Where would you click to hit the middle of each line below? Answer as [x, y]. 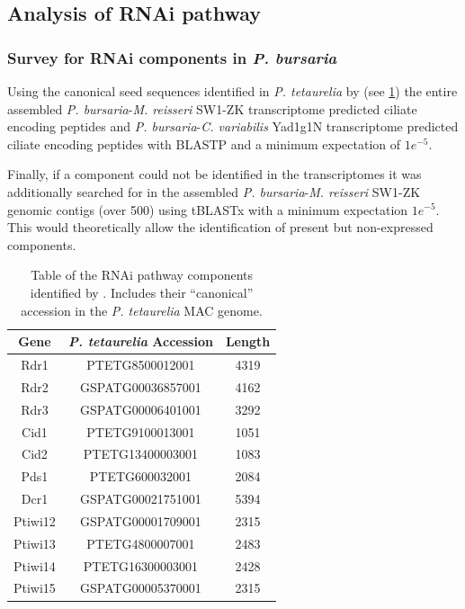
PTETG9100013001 [141, 431]
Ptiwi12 [35, 520]
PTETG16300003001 [141, 565]
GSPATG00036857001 [141, 386]
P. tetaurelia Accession [140, 341]
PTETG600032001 [141, 476]
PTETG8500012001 [141, 364]
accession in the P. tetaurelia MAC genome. [142, 310]
